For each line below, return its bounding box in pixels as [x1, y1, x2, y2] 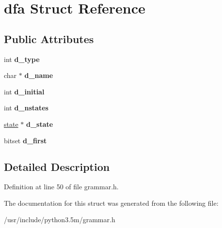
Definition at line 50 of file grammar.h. [4, 182, 119, 192]
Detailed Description [4, 159, 110, 174]
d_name [24, 70, 53, 80]
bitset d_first [4, 135, 47, 145]
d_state [26, 119, 53, 129]
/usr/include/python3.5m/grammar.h [4, 214, 115, 224]
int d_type [4, 54, 40, 64]
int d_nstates [4, 103, 48, 113]
